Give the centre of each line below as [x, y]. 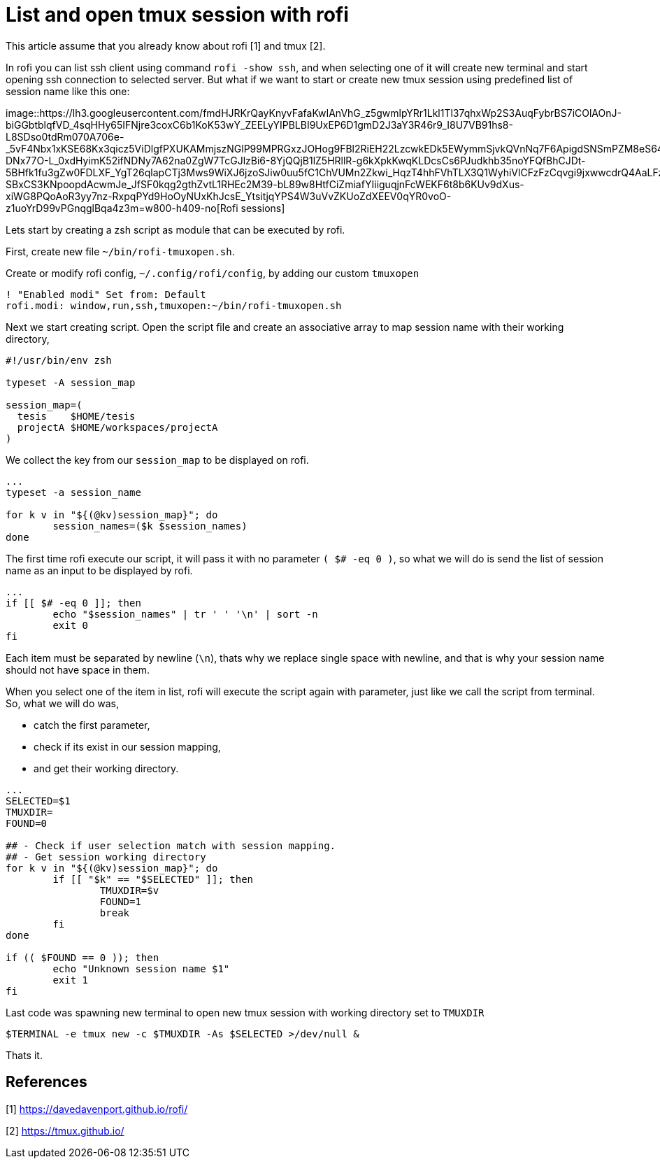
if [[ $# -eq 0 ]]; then [73, 603]
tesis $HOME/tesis [76, 416]
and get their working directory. [106, 768]
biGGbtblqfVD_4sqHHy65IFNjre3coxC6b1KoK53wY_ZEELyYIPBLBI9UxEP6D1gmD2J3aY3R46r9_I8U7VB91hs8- [259, 125]
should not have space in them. [78, 669]
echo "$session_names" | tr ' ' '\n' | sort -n [185, 614]
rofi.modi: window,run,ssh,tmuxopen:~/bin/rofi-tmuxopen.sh [174, 305]
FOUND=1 [120, 901]
